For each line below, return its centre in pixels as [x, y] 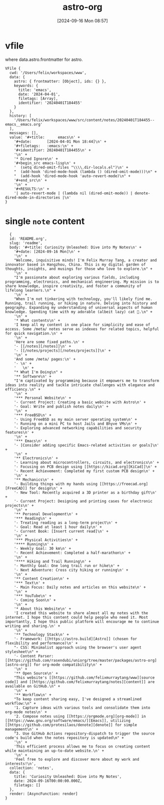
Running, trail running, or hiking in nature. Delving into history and [81, 303]
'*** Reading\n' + [33, 518]
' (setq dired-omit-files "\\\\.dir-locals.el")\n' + [71, 167]
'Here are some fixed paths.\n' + [49, 342]
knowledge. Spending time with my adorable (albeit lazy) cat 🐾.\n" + [79, 312]
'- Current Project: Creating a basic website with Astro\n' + [80, 402]
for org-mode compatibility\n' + [68, 665]
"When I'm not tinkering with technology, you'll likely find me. [83, 299]
